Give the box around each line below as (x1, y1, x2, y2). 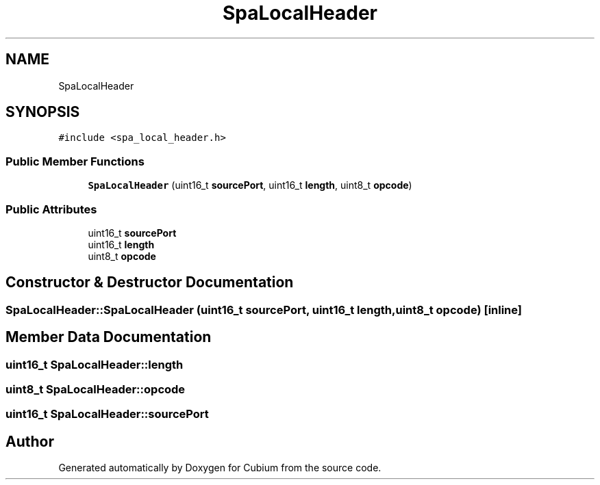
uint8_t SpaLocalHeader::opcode (5, 382, 186, 396)
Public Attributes (5, 202, 97, 216)
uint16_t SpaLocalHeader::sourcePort (5, 407, 209, 421)
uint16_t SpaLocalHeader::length (5, 357, 184, 371)
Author (5, 432, 54, 450)
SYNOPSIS (5, 103, 80, 121)
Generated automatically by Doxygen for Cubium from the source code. (58, 462, 382, 474)
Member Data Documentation (5, 328, 212, 346)
